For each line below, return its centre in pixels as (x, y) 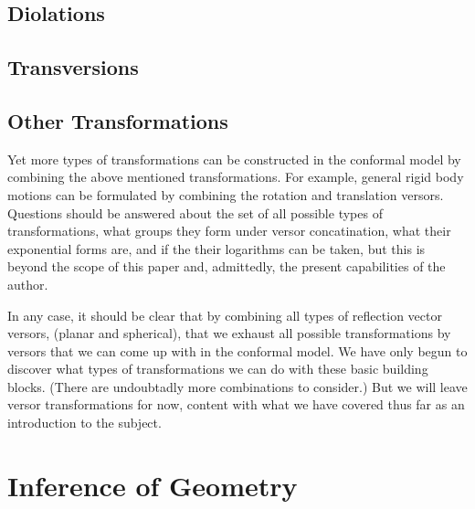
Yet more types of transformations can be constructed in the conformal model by (234, 159)
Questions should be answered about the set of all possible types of (195, 212)
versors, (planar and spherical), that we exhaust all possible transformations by (229, 333)
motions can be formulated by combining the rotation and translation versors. (226, 194)
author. (28, 284)
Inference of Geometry (153, 485)
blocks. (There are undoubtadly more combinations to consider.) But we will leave (237, 386)
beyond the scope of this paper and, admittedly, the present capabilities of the (227, 266)
